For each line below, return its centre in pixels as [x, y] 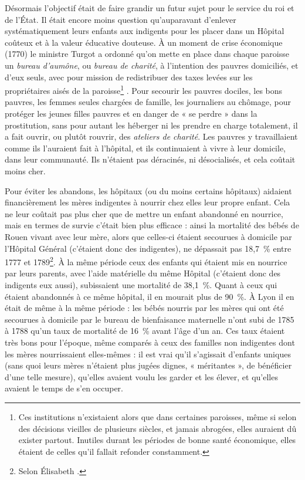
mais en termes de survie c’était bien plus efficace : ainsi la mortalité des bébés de [152, 225]
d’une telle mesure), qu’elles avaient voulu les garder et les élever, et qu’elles [141, 376]
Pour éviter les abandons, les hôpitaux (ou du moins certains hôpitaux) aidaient [148, 190]
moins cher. [25, 170]
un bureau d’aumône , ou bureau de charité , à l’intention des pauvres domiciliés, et [152, 65]
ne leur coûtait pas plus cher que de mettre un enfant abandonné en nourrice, [144, 213]
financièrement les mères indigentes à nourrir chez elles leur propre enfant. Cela [148, 202]
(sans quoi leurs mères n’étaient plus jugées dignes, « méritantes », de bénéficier [148, 365]
